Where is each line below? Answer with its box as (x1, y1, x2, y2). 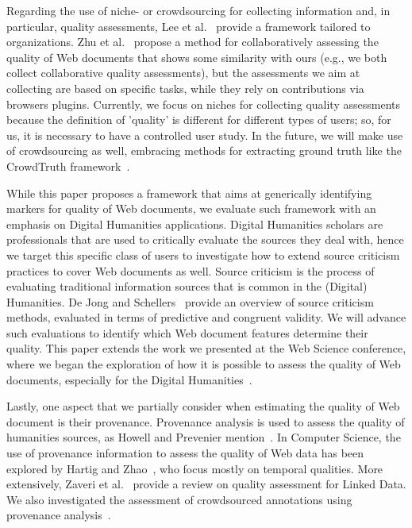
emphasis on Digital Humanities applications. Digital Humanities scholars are (6, 215, 383, 232)
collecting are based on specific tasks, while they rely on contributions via (6, 79, 364, 96)
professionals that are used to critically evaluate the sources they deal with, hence (6, 231, 404, 248)
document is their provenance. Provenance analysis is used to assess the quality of (6, 413, 405, 430)
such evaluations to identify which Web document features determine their (6, 324, 368, 341)
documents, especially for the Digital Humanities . (6, 371, 252, 387)
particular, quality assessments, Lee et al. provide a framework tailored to (6, 17, 371, 34)
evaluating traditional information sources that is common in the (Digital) (6, 278, 368, 295)
